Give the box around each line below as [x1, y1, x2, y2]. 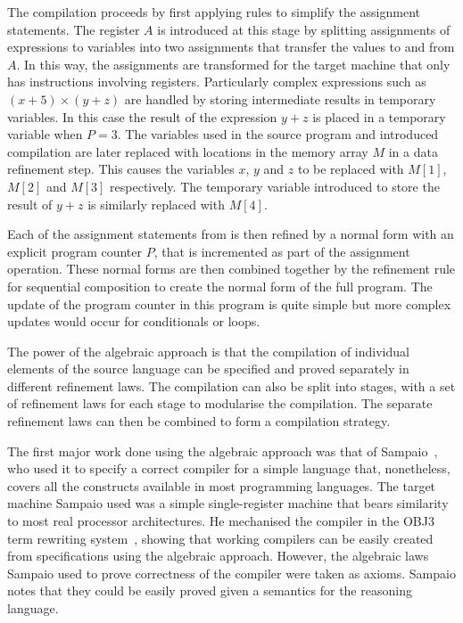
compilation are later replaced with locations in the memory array [7, 142, 368, 160]
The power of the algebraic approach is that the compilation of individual [7, 341, 409, 360]
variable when [7, 125, 83, 143]
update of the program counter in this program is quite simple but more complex [7, 294, 451, 313]
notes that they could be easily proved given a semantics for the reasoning [7, 581, 412, 600]
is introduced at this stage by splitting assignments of [157, 20, 451, 38]
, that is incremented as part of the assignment [153, 242, 410, 260]
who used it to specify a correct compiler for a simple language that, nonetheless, [7, 459, 451, 478]
